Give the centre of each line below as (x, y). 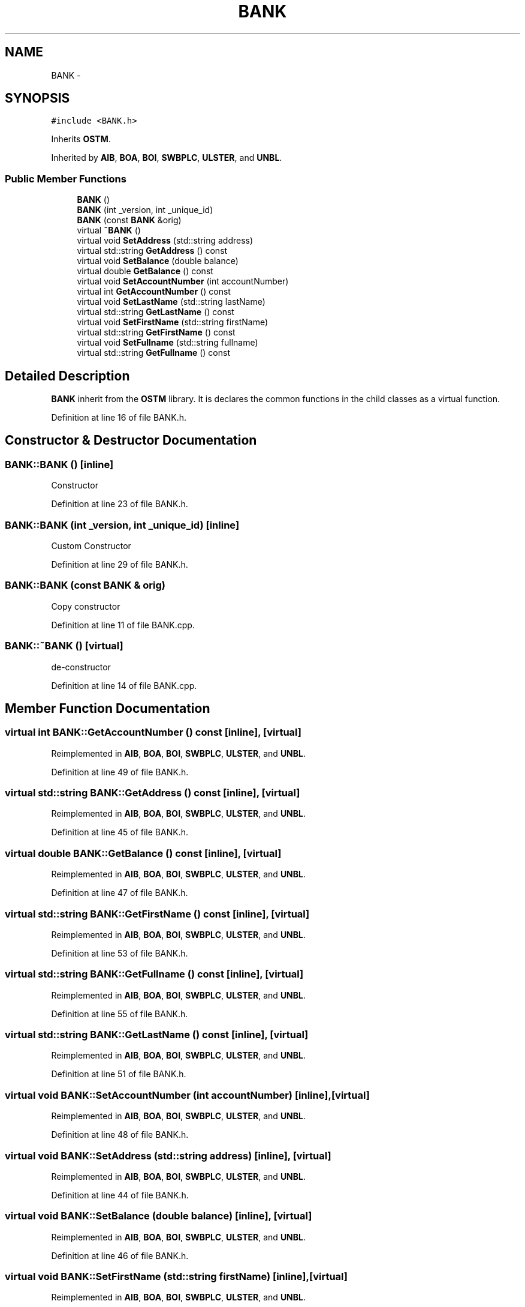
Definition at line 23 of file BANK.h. (120, 504)
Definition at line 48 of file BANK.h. (120, 1135)
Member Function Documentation (108, 708)
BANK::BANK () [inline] (59, 464)
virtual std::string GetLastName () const (156, 312)
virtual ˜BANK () (109, 230)
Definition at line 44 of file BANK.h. (120, 1195)
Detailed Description (67, 376)
